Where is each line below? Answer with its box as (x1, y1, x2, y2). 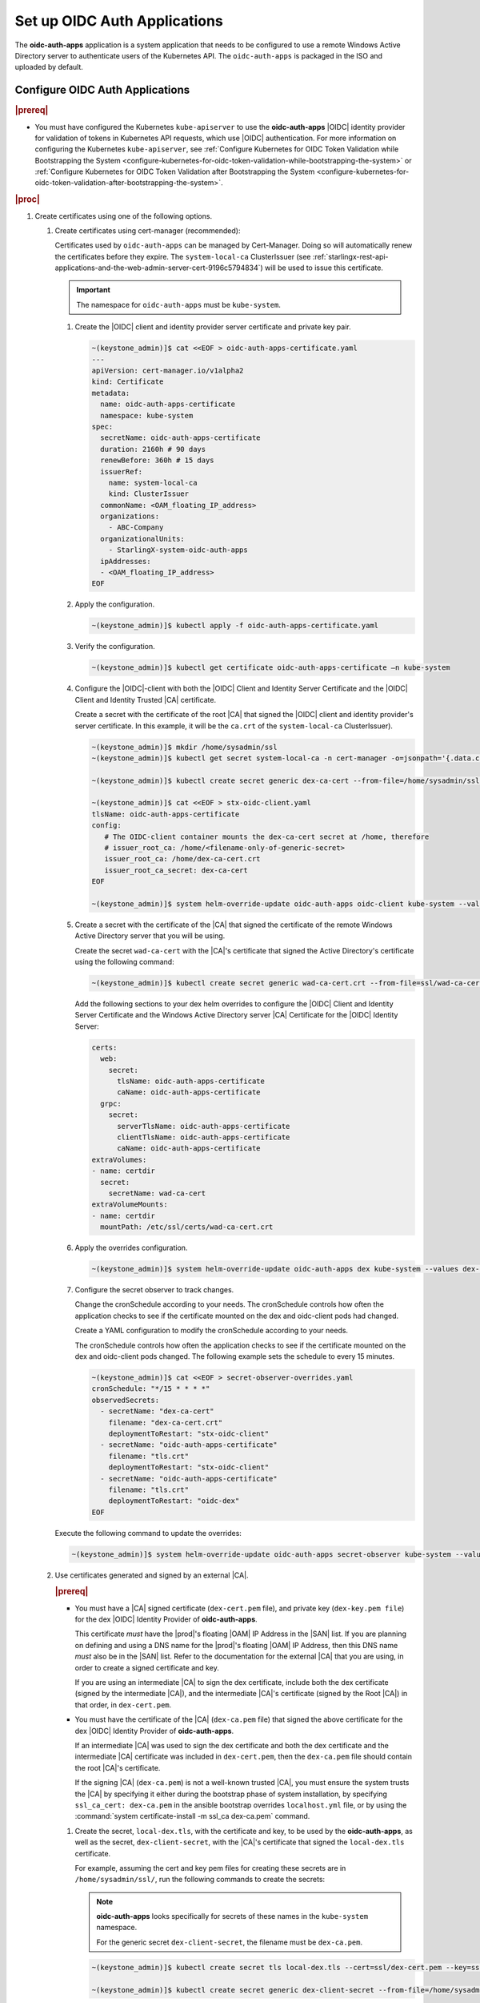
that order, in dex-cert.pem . (74, 1699, 172, 1710)
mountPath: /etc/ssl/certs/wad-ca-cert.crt (100, 1223, 274, 1231)
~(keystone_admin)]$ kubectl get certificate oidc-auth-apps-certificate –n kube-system (91, 663, 451, 672)
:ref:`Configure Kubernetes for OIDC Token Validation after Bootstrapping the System (34, 167, 315, 176)
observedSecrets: (91, 1395, 160, 1405)
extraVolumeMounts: (91, 1200, 168, 1209)
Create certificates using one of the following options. (34, 211, 212, 220)
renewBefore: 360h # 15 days (100, 456, 215, 465)
